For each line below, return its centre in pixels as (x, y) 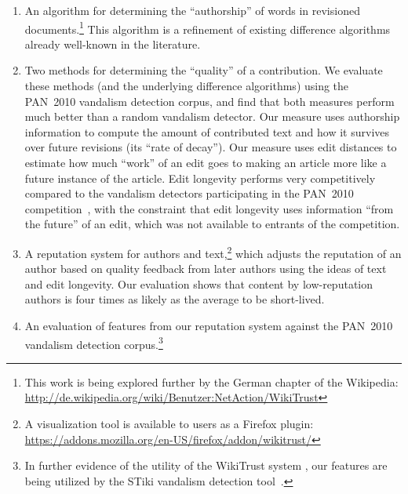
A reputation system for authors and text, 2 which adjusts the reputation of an (213, 252)
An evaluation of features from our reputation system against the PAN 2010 (209, 325)
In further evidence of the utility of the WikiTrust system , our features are (206, 465)
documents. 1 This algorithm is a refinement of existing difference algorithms (208, 27)
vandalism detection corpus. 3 (94, 343)
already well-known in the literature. (113, 44)
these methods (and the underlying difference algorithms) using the (187, 86)
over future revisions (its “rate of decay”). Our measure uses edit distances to (211, 147)
